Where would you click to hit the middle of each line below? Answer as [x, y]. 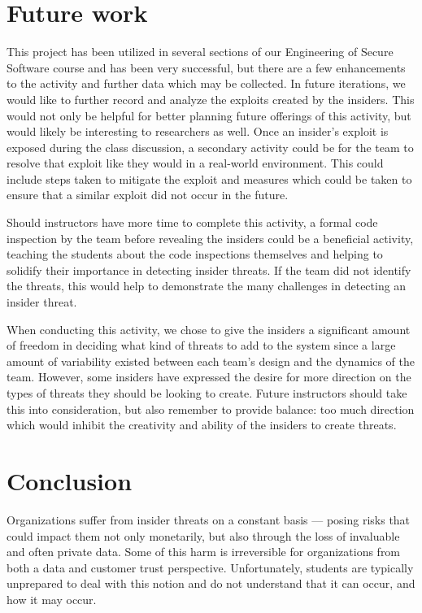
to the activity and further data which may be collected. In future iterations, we [206, 83]
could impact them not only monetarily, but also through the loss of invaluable [203, 535]
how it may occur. [52, 599]
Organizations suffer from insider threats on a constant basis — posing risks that [209, 519]
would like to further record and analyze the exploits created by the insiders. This [211, 99]
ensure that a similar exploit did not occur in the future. [148, 195]
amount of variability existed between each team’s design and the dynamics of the [211, 361]
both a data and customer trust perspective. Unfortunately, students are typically [210, 567]
